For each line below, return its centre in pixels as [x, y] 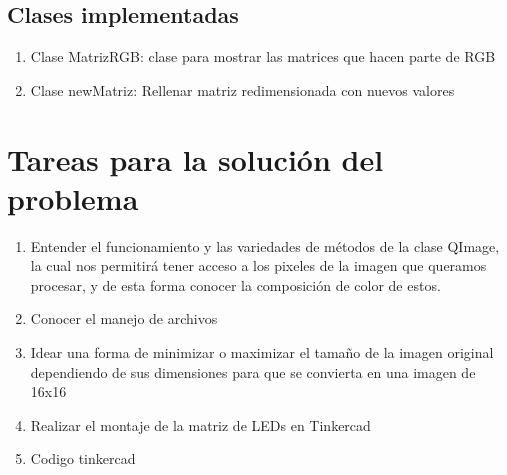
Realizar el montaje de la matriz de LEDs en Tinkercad [200, 424]
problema [73, 197]
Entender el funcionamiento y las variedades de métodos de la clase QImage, [265, 245]
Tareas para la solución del [195, 158]
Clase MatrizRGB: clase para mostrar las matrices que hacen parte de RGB [263, 56]
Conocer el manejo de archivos [124, 318]
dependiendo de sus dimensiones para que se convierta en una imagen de [253, 371]
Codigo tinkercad [83, 458]
